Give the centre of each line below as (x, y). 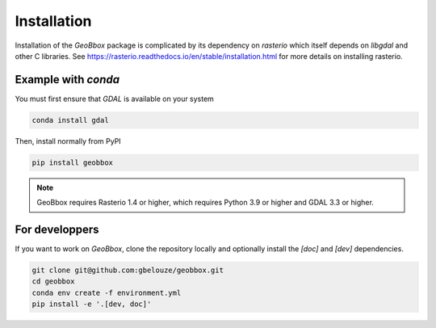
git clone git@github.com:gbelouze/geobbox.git (128, 270)
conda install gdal (70, 120)
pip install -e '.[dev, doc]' (92, 304)
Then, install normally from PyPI (68, 141)
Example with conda (67, 80)
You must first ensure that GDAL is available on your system (114, 99)
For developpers (57, 229)
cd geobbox (53, 282)
